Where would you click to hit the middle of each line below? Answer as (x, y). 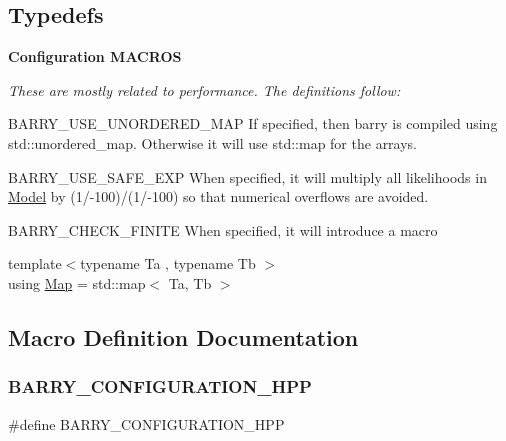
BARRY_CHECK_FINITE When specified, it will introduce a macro (223, 229)
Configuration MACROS (95, 56)
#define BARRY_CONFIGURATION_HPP (146, 423)
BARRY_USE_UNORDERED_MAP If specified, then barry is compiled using (253, 123)
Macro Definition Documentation (183, 336)
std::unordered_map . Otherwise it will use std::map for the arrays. (213, 142)
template (35, 263)
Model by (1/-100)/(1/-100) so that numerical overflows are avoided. (218, 196)
